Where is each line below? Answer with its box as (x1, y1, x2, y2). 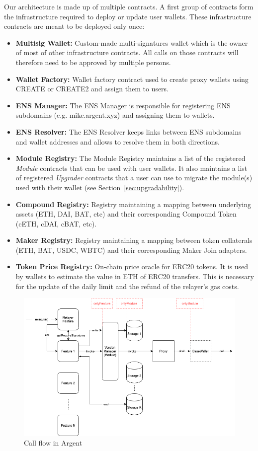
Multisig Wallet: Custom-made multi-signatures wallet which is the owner (15, 37, 248, 48)
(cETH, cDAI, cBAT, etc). (15, 218, 97, 228)
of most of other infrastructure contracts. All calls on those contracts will (15, 47, 239, 58)
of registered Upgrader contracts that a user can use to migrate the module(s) (15, 172, 253, 183)
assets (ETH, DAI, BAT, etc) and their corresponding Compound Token (15, 209, 237, 219)
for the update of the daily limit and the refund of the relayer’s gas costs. (15, 281, 239, 291)
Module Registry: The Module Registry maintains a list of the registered (15, 153, 246, 163)
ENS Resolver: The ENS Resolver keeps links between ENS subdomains (15, 126, 242, 137)
